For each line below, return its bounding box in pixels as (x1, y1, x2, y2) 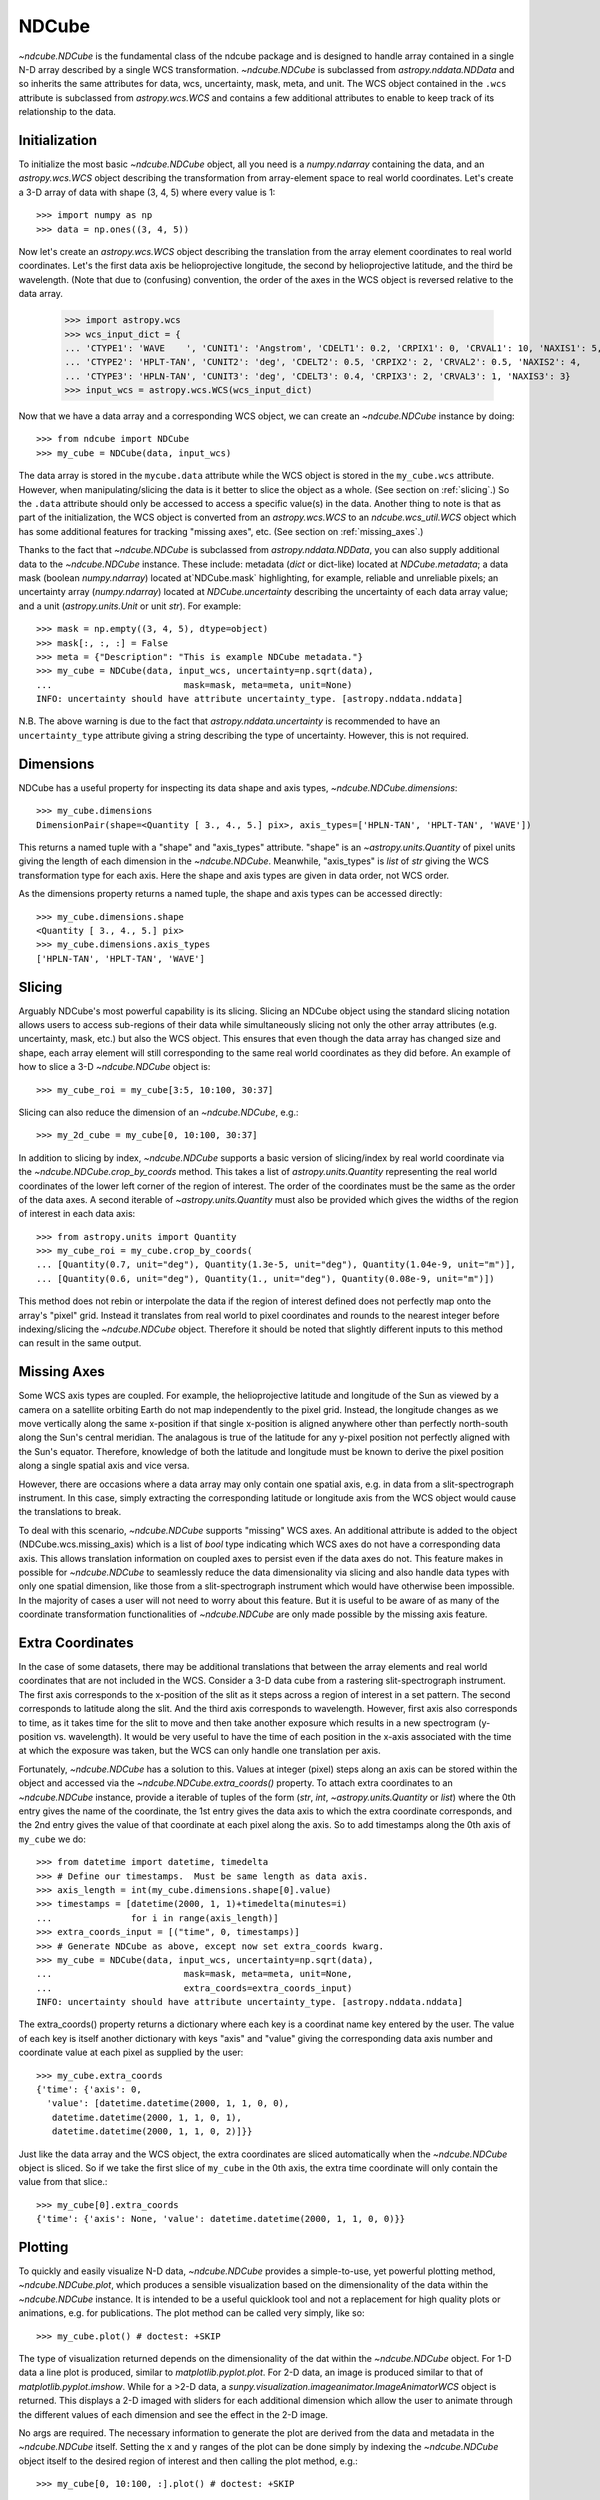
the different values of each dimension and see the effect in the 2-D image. (18, 2408, 329, 2420)
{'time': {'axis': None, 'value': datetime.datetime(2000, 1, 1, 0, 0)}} (36, 2213, 406, 2225)
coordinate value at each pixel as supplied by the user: (18, 2046, 244, 2059)
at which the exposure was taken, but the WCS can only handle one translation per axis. (18, 1745, 381, 1757)
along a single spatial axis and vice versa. (18, 1460, 190, 1472)
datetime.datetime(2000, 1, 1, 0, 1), (51, 2111, 242, 2123)
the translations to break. (18, 1506, 122, 1518)
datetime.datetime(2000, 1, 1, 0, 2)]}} (51, 2126, 253, 2137)
